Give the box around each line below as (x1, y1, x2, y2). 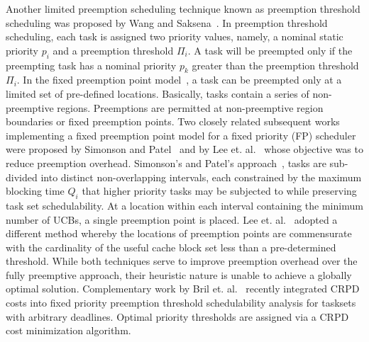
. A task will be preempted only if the (187, 42, 353, 57)
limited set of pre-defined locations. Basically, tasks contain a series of (6, 86, 309, 101)
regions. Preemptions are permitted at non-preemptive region (57, 100, 324, 115)
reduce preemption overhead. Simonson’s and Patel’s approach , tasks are (6, 155, 326, 170)
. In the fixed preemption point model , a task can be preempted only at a (16, 72, 342, 87)
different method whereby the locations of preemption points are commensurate (6, 226, 352, 241)
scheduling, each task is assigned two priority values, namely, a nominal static (6, 29, 343, 44)
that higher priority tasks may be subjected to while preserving (82, 183, 357, 198)
